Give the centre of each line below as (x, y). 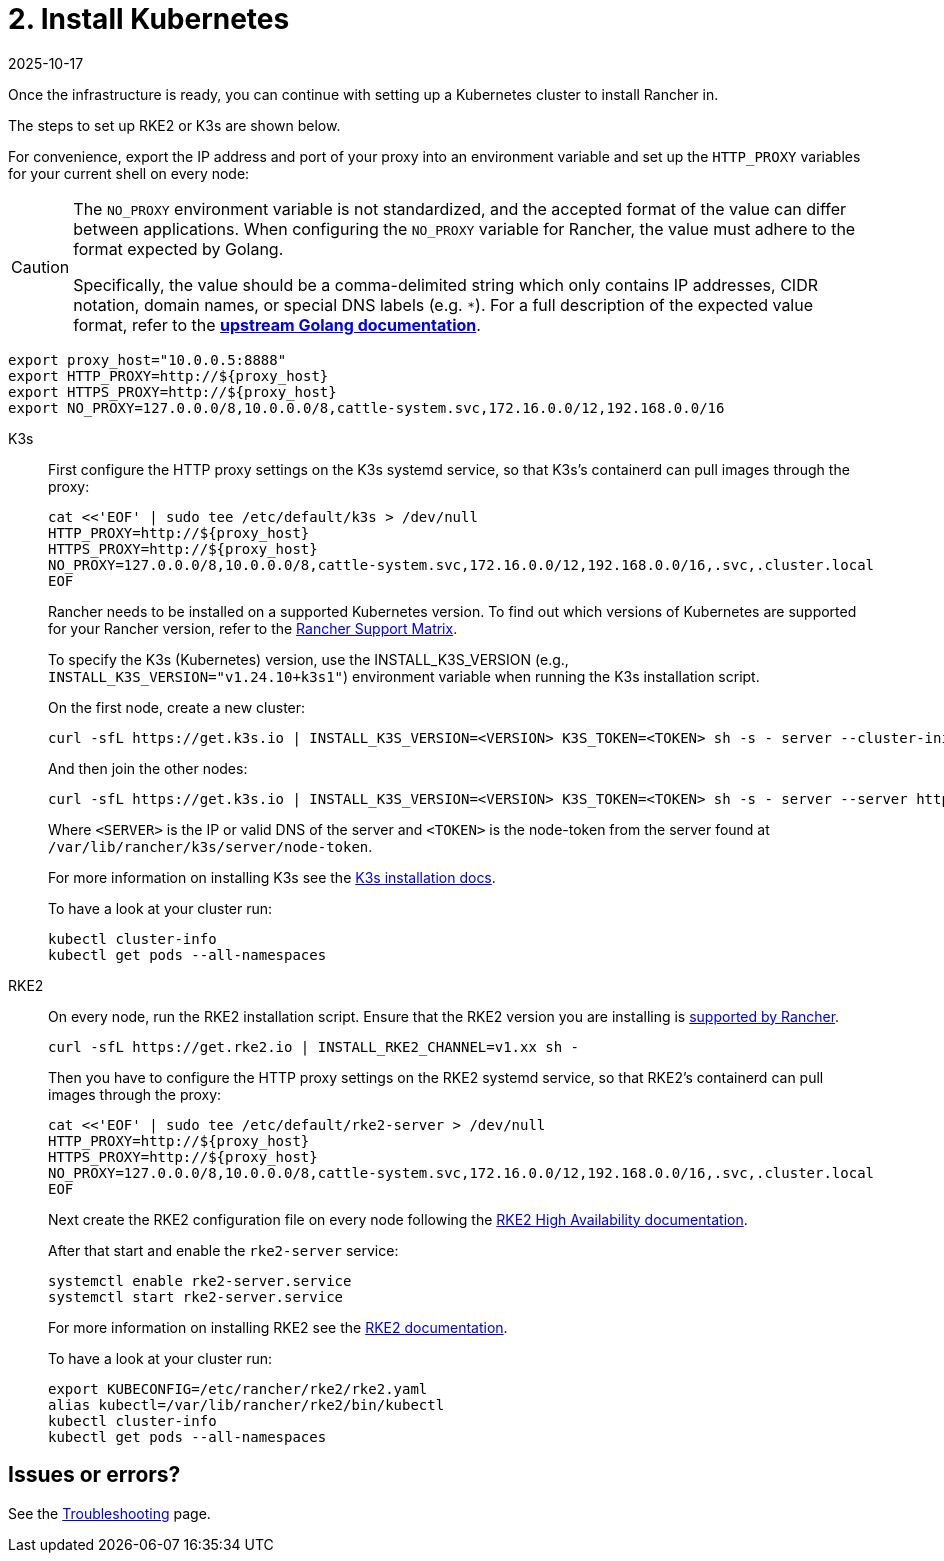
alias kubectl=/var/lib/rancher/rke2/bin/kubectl (246, 1404)
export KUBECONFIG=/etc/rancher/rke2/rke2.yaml (238, 1388)
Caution (40, 266)
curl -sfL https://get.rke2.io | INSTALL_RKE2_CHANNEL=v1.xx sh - (314, 1046)
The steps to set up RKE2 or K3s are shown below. (174, 125)
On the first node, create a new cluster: (177, 707)
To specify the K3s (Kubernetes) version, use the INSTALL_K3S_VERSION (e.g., (308, 659)
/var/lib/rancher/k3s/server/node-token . (210, 846)
